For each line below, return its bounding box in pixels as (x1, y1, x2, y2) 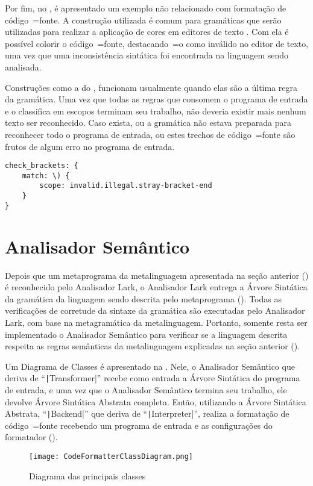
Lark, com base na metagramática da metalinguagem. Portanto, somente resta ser (5, 316, 308, 328)
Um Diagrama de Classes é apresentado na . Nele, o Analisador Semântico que (5, 360, 295, 372)
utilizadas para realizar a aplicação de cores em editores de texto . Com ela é (5, 25, 289, 38)
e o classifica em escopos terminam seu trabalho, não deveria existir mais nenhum (5, 104, 306, 117)
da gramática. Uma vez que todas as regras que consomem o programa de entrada (5, 93, 308, 105)
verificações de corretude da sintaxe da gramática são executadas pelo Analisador (5, 304, 305, 317)
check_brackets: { (5, 161, 78, 170)
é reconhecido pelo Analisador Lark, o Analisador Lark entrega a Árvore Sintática (5, 281, 308, 293)
